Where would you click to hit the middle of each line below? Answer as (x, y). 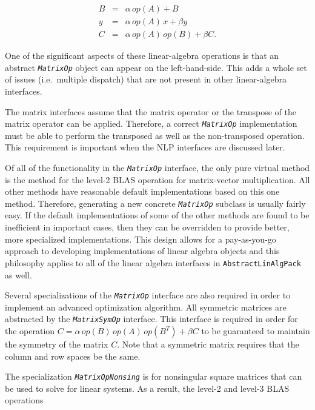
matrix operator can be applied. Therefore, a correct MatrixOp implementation (151, 123)
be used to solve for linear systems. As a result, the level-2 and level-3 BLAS (147, 388)
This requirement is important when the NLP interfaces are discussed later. (145, 147)
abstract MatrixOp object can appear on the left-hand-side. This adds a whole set (156, 67)
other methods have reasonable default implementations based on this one (142, 191)
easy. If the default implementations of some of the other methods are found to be (157, 215)
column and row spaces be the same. (73, 356)
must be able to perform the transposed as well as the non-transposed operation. (155, 135)
